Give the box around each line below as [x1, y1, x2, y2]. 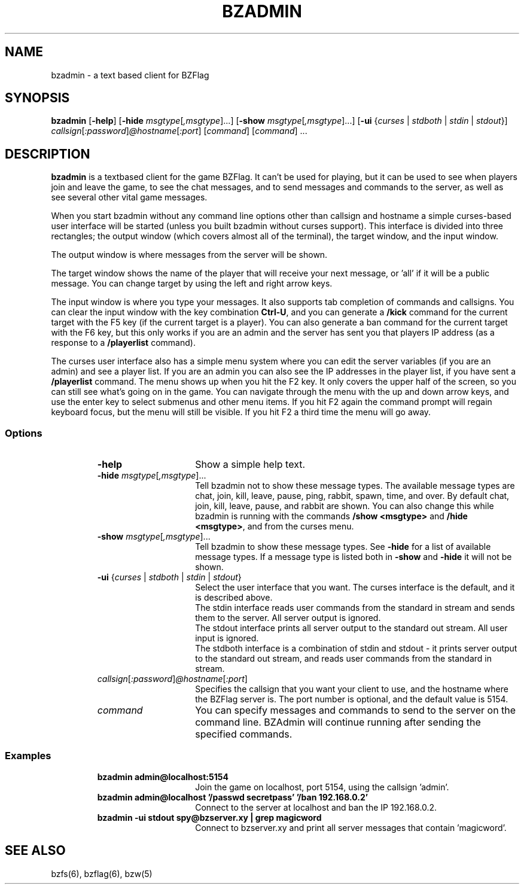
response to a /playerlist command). [51, 337, 196, 348]
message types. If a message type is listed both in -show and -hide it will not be [195, 552, 512, 562]
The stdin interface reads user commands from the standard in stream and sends [195, 602, 515, 613]
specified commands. [195, 728, 293, 741]
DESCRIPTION [5, 146, 90, 162]
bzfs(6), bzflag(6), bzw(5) [51, 868, 153, 879]
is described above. [195, 592, 273, 603]
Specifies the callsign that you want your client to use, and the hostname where [195, 684, 508, 695]
